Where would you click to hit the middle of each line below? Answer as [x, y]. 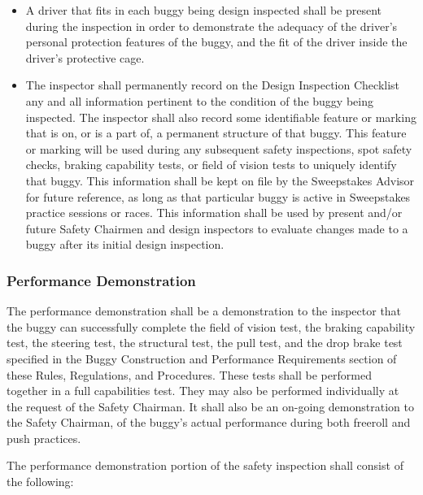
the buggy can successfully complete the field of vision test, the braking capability [211, 326]
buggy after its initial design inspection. [125, 244]
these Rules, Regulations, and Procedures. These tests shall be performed [189, 374]
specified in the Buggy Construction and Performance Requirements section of [202, 358]
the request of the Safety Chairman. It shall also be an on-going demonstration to [210, 406]
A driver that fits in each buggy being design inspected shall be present [204, 10]
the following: [40, 482]
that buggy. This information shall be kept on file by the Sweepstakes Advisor [220, 180]
